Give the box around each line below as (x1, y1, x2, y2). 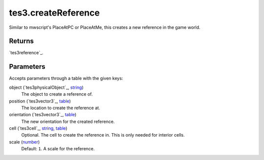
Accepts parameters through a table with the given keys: (9, 76, 123, 81)
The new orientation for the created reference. (21, 119, 115, 124)
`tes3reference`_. (9, 50, 44, 56)
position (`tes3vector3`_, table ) (9, 98, 71, 104)
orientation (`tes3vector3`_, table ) (9, 112, 77, 118)
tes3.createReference (9, 7, 100, 18)
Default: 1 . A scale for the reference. (21, 146, 95, 152)
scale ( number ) (9, 139, 40, 145)
